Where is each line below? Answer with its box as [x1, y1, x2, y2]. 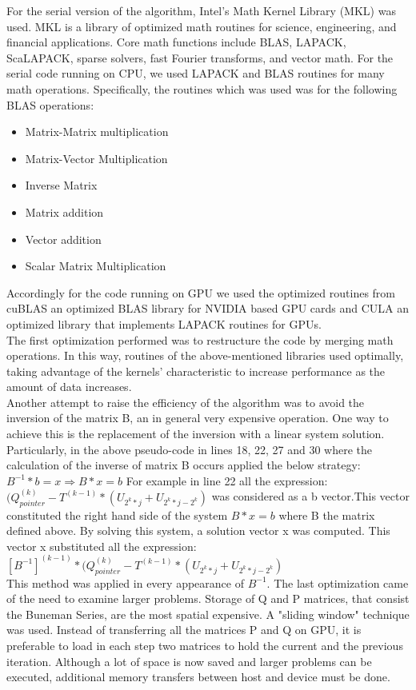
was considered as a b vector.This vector [211, 488, 410, 505]
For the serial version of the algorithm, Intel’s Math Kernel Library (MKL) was [6, 2, 396, 18]
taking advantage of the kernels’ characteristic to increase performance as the [6, 362, 386, 379]
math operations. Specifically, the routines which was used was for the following [6, 80, 398, 97]
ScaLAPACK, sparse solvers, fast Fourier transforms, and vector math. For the [6, 49, 394, 66]
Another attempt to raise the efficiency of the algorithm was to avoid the [6, 393, 365, 410]
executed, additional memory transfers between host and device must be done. [6, 668, 390, 685]
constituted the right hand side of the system [6, 506, 228, 523]
